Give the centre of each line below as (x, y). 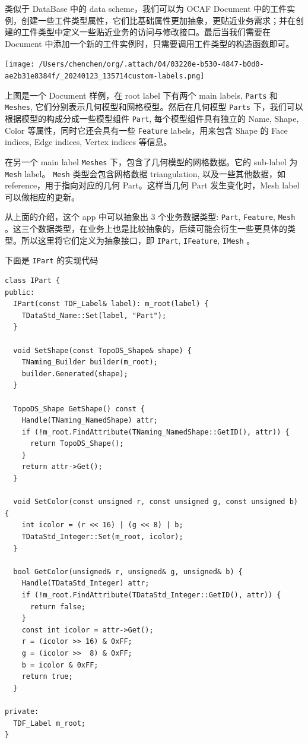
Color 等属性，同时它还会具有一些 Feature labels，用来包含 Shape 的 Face (146, 130)
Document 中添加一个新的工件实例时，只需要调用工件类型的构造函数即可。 (150, 43)
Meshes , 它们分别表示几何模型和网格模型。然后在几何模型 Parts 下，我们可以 (154, 107)
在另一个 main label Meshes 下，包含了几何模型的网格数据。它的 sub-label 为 (151, 161)
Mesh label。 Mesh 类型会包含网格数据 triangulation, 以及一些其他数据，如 (145, 173)
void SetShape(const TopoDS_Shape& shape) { (102, 350)
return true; (47, 677)
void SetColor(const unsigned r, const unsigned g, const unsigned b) (155, 502)
